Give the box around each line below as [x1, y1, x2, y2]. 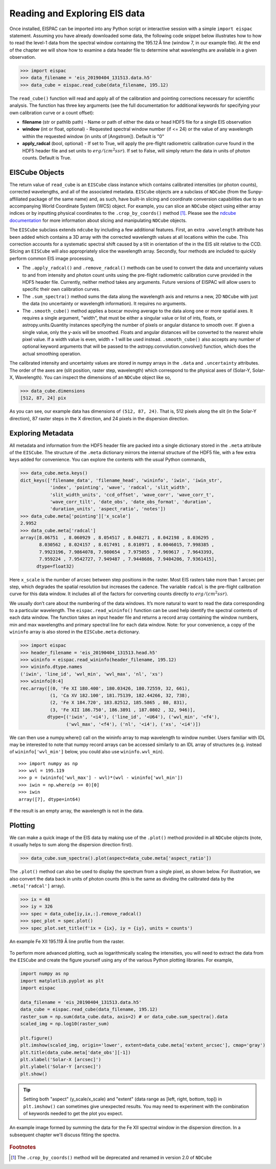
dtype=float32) [36, 563, 75, 569]
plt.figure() [20, 1035, 53, 1041]
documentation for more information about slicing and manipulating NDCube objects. [9, 217, 187, 223]
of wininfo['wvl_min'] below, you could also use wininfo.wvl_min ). [9, 749, 164, 755]
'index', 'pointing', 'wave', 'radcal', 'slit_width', [50, 485, 190, 490]
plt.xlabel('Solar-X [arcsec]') [20, 1056, 102, 1063]
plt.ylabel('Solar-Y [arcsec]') [20, 1064, 102, 1070]
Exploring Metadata [9, 429, 74, 437]
